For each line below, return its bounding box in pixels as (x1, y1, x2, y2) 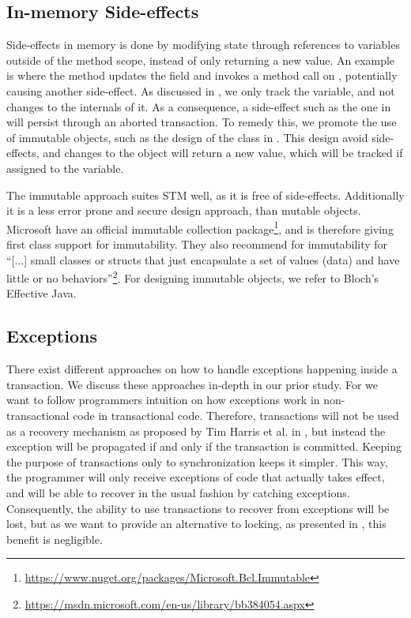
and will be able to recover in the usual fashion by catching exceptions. (6, 484, 350, 500)
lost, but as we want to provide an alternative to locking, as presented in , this (6, 515, 386, 532)
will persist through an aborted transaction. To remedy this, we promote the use (6, 114, 397, 130)
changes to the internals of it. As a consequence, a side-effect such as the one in (6, 98, 391, 114)
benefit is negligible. (6, 530, 103, 547)
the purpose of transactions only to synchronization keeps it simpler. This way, (6, 453, 388, 470)
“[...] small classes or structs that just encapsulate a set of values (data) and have (6, 251, 400, 268)
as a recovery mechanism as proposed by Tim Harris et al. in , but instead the (6, 422, 386, 439)
